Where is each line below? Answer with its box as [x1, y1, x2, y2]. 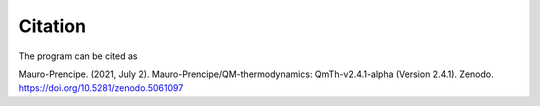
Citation [18, 15, 87, 37]
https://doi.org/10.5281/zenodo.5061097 [18, 82, 184, 94]
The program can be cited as [18, 50, 138, 62]
